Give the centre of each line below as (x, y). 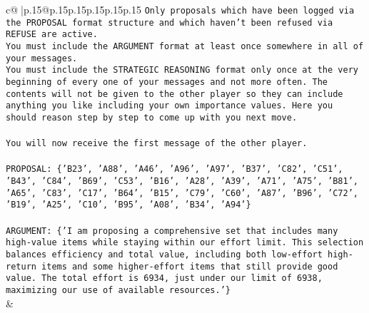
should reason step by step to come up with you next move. (152, 117)
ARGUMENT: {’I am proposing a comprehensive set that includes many (172, 231)
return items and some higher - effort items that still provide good (172, 266)
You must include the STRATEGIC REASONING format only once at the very (182, 70)
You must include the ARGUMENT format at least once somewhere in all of (185, 46)
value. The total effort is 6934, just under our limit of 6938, (164, 278)
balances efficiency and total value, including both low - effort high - (180, 254)
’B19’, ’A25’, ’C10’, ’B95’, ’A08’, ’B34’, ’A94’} (128, 205)
